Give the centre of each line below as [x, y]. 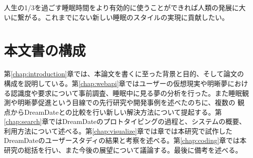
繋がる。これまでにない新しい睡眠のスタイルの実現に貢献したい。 [123, 17]
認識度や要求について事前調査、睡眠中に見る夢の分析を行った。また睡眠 [126, 93]
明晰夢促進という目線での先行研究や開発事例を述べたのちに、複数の [126, 102]
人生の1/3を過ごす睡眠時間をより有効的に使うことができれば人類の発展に [121, 7]
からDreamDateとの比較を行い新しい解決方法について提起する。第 [116, 112]
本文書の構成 [45, 50]
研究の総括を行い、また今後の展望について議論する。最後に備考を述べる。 [123, 150]
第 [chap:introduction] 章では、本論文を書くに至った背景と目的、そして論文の [124, 74]
